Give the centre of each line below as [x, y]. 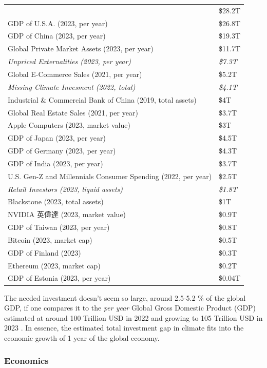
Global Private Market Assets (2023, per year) [81, 49]
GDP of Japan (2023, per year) [57, 138]
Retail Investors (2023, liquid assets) [65, 189]
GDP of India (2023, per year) [55, 163]
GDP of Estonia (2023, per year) [59, 278]
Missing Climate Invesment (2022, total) [72, 86]
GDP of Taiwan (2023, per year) [59, 227]
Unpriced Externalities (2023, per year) [70, 61]
